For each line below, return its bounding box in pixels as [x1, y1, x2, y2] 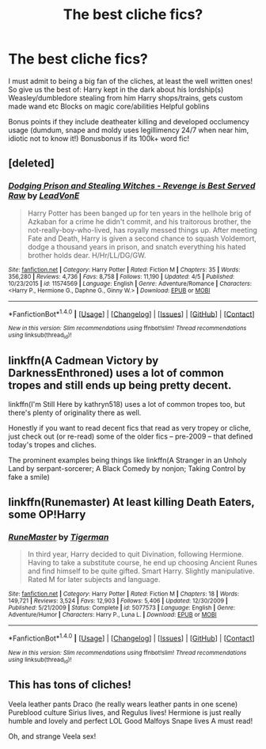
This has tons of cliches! [8, 679, 132, 692]
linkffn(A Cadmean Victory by [8, 354, 159, 367]
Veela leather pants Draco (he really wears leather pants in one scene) [8, 699, 238, 709]
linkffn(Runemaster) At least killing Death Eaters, [8, 495, 255, 508]
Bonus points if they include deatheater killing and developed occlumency [8, 116, 249, 126]
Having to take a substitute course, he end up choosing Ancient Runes [27, 558, 258, 568]
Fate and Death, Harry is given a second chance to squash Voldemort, [27, 234, 257, 243]
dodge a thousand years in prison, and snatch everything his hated [27, 241, 247, 251]
